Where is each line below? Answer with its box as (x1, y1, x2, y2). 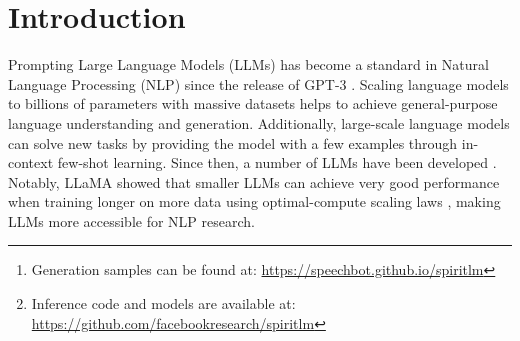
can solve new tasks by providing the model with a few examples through (8, 132, 458, 153)
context (8, 152, 54, 173)
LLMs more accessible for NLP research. (8, 210, 255, 231)
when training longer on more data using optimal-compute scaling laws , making (8, 191, 501, 212)
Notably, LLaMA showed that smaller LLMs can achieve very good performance (8, 171, 500, 192)
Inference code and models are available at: (31, 293, 296, 314)
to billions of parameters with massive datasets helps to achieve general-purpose (8, 93, 498, 114)
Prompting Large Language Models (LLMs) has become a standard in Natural (8, 54, 489, 75)
